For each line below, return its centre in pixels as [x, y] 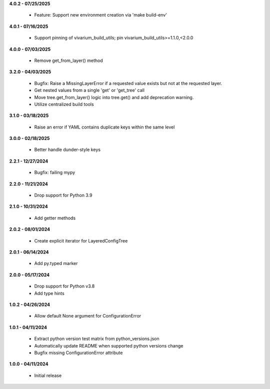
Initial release [48, 375]
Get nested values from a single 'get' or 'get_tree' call [89, 90]
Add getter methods [55, 218]
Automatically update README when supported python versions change [109, 345]
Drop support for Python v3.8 [64, 286]
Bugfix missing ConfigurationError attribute [78, 352]
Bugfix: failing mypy [55, 172]
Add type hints [49, 293]
